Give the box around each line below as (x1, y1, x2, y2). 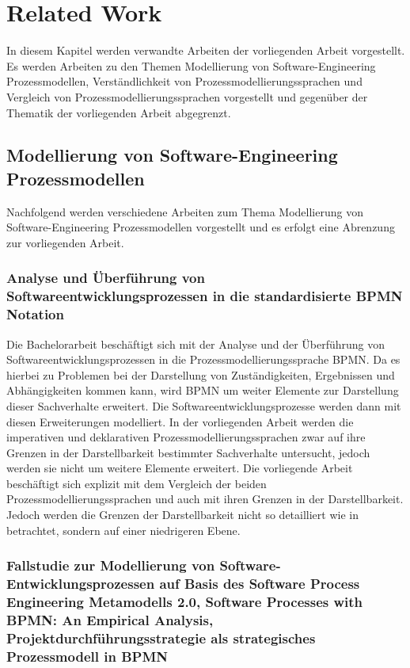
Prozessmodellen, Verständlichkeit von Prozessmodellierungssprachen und (6, 73, 363, 90)
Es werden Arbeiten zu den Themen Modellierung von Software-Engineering (6, 57, 376, 74)
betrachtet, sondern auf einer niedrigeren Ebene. (6, 521, 241, 538)
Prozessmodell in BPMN (6, 646, 169, 666)
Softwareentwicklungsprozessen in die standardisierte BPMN (6, 286, 403, 306)
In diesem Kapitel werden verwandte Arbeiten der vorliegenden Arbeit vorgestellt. (6, 42, 405, 59)
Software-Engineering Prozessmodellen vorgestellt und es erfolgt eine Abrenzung (6, 219, 395, 235)
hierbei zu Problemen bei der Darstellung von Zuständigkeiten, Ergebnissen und (6, 366, 395, 383)
